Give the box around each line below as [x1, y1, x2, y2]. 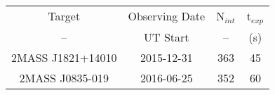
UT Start [144, 28, 189, 45]
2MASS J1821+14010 [11, 49, 117, 65]
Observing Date [128, 8, 206, 25]
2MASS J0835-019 [19, 69, 109, 86]
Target [48, 8, 81, 25]
